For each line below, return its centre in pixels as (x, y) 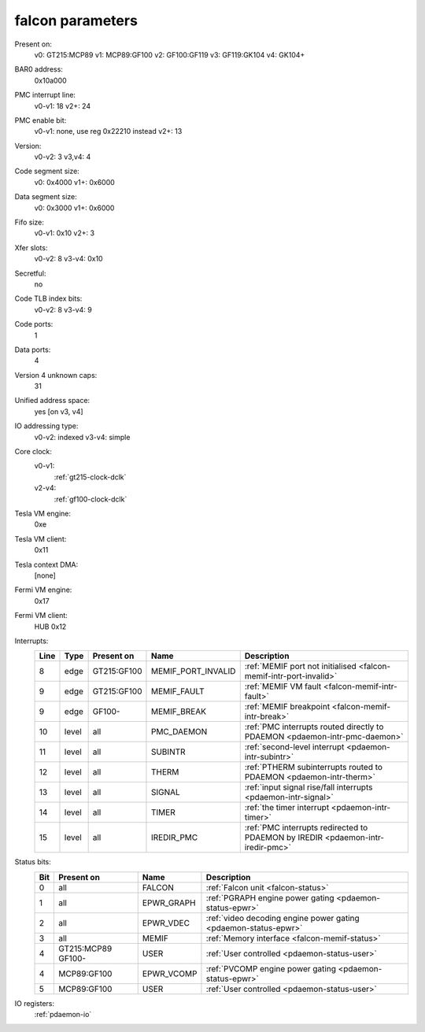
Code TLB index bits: (48, 298)
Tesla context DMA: (46, 564)
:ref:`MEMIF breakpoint (287, 707)
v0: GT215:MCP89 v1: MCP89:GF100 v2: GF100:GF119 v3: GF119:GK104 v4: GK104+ (170, 54)
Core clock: (33, 452)
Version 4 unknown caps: (56, 375)
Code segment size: (47, 171)
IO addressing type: (46, 426)
